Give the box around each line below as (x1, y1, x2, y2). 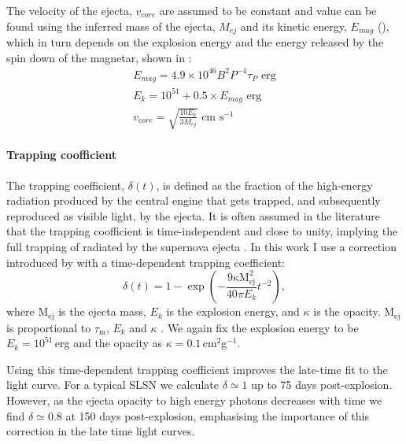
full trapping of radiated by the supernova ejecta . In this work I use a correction (6, 238, 397, 254)
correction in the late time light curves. (6, 423, 195, 439)
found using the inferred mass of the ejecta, (6, 17, 216, 34)
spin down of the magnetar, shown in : (6, 49, 192, 65)
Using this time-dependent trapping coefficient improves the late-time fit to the (6, 361, 388, 377)
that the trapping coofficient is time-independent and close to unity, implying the (6, 223, 398, 239)
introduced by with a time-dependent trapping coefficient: (6, 253, 286, 270)
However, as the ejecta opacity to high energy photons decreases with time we (6, 391, 382, 408)
